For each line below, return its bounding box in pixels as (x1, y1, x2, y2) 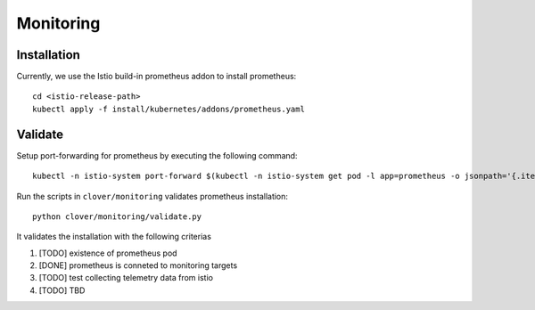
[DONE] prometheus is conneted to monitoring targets (38, 260, 238, 271)
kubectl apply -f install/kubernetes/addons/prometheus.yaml (32, 103, 305, 114)
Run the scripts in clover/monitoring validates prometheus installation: (16, 191, 289, 201)
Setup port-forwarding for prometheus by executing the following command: (16, 150, 298, 160)
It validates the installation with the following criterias (16, 232, 211, 242)
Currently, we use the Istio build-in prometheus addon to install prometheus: (16, 71, 297, 82)
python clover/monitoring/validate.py (32, 211, 202, 222)
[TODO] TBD (38, 285, 86, 296)
